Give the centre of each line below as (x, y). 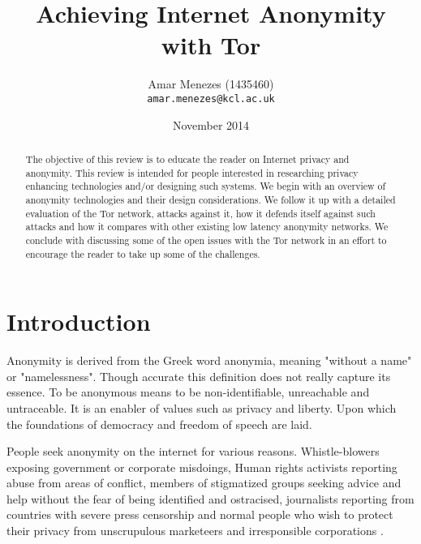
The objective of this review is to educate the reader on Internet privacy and (187, 158)
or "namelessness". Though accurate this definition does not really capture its (199, 376)
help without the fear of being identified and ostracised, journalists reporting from (210, 498)
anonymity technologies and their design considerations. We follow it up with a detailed (210, 199)
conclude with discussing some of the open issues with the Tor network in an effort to (206, 240)
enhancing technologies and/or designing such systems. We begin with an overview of (206, 186)
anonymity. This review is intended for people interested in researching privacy (192, 172)
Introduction (79, 321)
